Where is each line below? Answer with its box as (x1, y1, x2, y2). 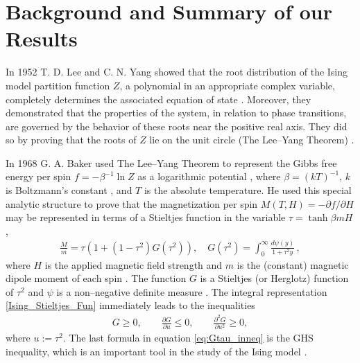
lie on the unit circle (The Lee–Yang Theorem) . (149, 132, 354, 147)
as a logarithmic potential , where (137, 169, 281, 184)
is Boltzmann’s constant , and (6, 183, 132, 197)
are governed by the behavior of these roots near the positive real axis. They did (6, 118, 348, 133)
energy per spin (6, 169, 71, 184)
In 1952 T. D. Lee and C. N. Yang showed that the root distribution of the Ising (6, 64, 348, 79)
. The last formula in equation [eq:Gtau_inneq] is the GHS (62, 330, 314, 345)
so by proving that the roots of (6, 132, 137, 147)
